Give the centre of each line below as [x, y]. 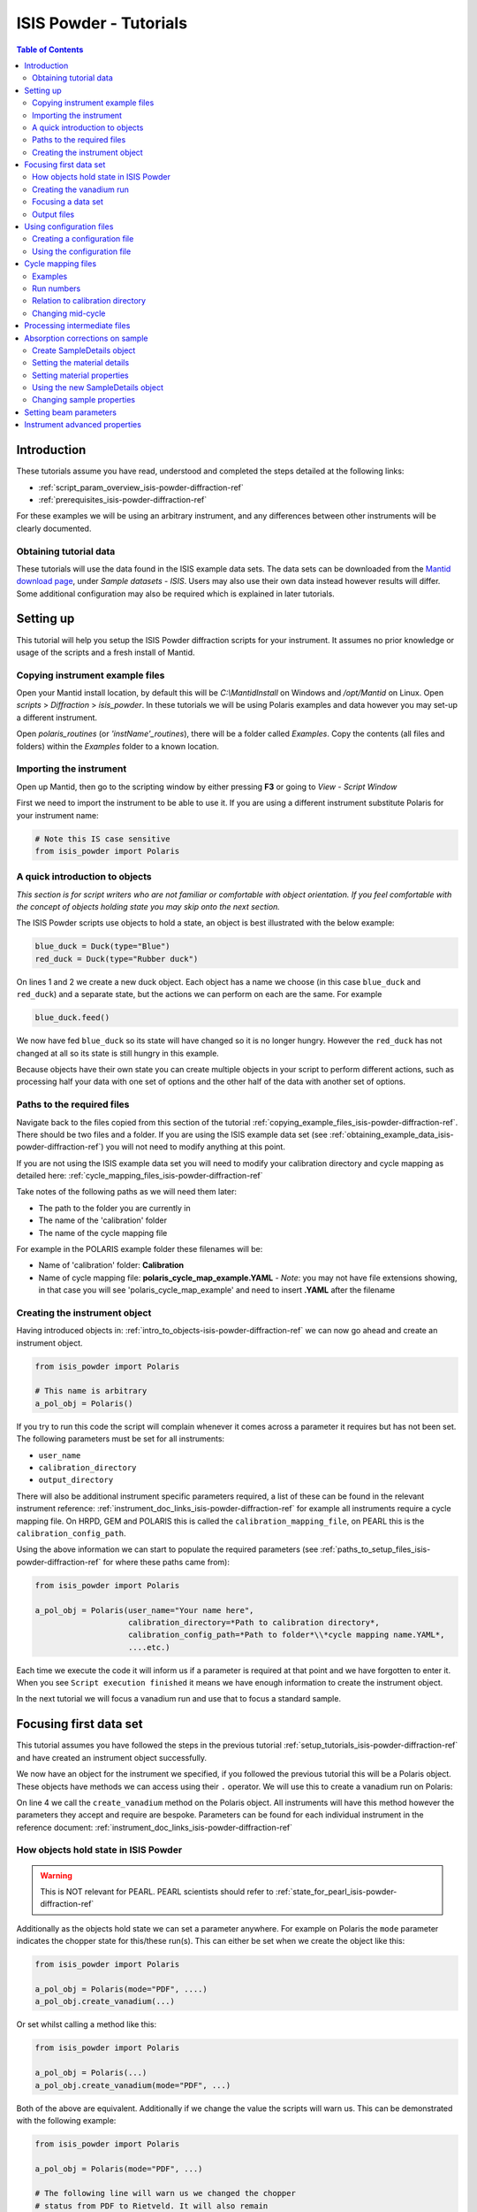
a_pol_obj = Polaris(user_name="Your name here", [144, 1610]
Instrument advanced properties [83, 425]
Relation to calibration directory [89, 301]
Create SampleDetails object [84, 350]
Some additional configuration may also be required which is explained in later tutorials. [175, 594]
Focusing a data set [68, 202]
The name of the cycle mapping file [103, 1233]
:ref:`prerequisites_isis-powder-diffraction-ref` [123, 499]
